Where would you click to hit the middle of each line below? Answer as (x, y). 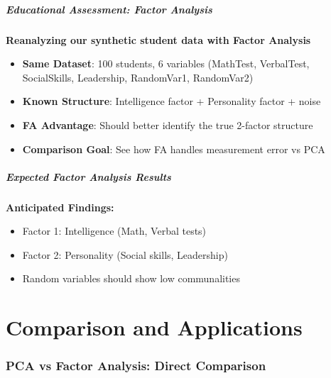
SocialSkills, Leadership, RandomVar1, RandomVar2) (138, 77)
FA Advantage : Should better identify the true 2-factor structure (168, 124)
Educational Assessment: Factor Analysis (109, 9)
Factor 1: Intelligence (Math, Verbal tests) (114, 231)
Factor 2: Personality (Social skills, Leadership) (125, 254)
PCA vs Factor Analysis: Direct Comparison (136, 366)
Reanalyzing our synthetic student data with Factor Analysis (158, 39)
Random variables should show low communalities (131, 278)
